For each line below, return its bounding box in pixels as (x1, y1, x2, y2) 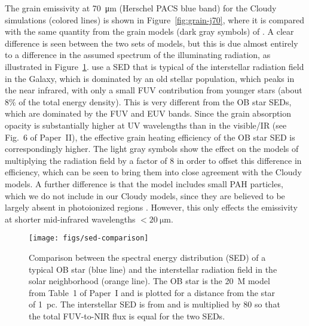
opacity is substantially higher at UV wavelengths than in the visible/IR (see (5, 118, 287, 131)
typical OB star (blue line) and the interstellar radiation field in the (29, 263, 277, 275)
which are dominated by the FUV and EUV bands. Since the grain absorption (5, 107, 292, 120)
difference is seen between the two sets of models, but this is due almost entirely (5, 36, 298, 49)
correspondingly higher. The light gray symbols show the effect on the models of (5, 142, 299, 155)
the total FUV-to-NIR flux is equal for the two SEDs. (29, 309, 225, 322)
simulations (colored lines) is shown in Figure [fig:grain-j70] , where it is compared (5, 13, 304, 26)
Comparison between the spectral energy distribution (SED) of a (29, 251, 266, 263)
